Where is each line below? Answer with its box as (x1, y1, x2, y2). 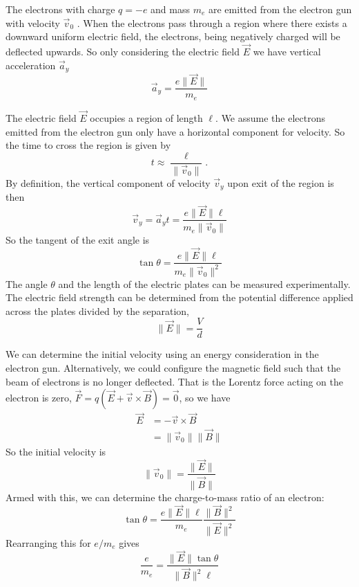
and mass (151, 2, 191, 16)
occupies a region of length (90, 111, 203, 125)
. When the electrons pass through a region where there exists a (77, 15, 347, 30)
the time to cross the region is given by (6, 138, 171, 152)
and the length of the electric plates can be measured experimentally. (58, 276, 351, 291)
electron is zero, (6, 390, 72, 405)
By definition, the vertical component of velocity (6, 175, 211, 190)
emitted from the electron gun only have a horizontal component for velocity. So (6, 124, 345, 138)
